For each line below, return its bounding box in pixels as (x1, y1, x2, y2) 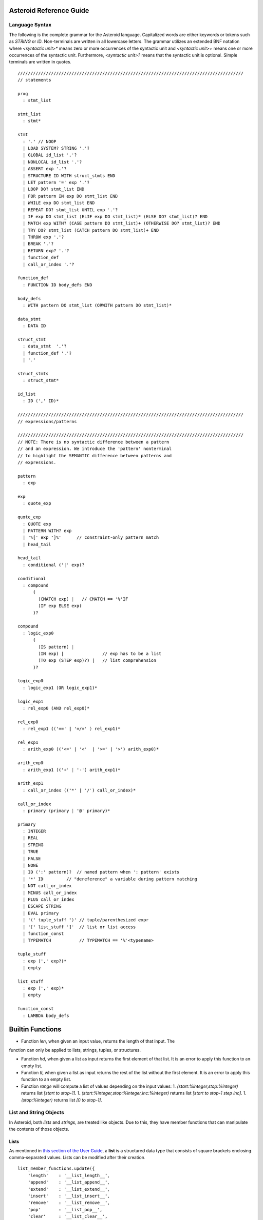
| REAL (22, 835, 38, 841)
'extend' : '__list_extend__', (27, 1186, 111, 1192)
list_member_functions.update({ (18, 1166, 95, 1171)
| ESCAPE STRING (22, 903, 62, 909)
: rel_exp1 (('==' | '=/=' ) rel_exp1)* (22, 726, 121, 732)
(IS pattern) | (38, 644, 75, 650)
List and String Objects (9, 1109, 64, 1116)
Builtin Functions (9, 1025, 62, 1034)
